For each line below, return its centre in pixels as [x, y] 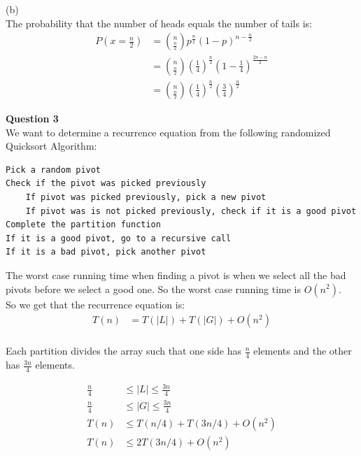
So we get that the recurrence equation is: [95, 304]
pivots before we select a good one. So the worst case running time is [154, 288]
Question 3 [32, 118]
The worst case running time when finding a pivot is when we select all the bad [176, 275]
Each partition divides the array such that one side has [124, 351]
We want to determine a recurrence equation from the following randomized [168, 132]
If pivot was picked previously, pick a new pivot [146, 197]
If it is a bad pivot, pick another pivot [106, 252]
